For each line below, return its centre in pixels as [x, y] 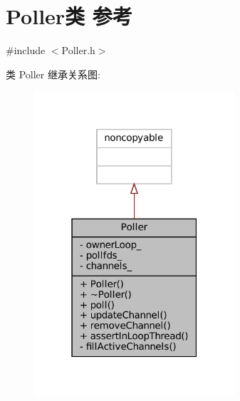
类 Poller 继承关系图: [53, 74]
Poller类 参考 [69, 16]
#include [26, 50]
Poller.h [78, 50]
